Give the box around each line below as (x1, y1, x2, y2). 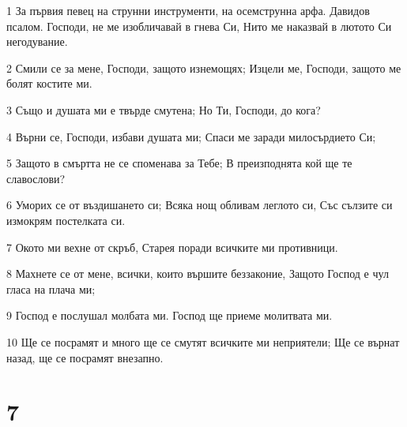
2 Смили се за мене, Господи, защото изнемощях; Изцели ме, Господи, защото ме (6, 59, 401, 76)
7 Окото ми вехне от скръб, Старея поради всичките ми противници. (6, 238, 338, 255)
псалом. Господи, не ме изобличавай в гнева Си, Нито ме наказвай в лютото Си (6, 17, 392, 34)
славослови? (6, 170, 66, 186)
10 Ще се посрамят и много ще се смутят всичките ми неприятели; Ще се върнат (6, 333, 400, 350)
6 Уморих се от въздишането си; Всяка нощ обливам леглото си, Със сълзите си (6, 197, 393, 213)
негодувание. (6, 33, 68, 50)
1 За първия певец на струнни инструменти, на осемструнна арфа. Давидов (6, 2, 370, 18)
